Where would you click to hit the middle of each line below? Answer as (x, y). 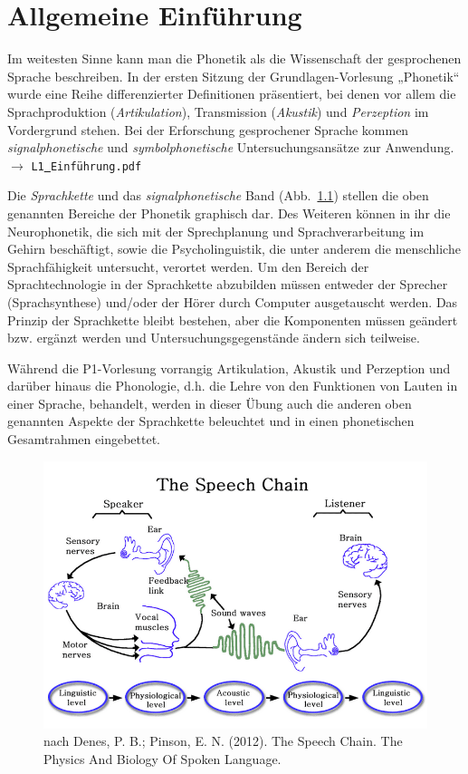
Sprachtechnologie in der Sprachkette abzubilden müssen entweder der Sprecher (228, 284)
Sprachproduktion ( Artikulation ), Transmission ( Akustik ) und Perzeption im (218, 111)
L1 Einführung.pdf (86, 166)
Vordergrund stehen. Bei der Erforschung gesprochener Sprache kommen (208, 129)
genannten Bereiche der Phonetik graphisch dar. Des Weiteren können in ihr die (229, 213)
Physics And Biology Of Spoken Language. (162, 758)
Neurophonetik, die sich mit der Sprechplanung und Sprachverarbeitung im (216, 231)
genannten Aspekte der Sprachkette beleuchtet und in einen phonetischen (211, 421)
